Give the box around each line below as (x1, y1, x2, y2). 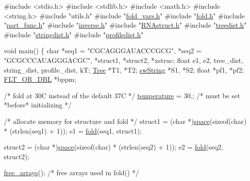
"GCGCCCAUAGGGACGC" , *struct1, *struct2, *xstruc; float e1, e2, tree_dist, (4, 55, 243, 65)
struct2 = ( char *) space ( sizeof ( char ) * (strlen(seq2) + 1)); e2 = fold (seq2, (4, 142, 223, 152)
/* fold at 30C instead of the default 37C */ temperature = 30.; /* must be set (4, 90, 240, 100)
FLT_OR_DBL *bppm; (4, 74, 76, 84)
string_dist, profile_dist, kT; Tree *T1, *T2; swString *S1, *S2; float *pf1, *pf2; (4, 64, 244, 75)
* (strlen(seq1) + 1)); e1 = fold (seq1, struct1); (4, 125, 142, 136)
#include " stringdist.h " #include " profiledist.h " (4, 29, 144, 39)
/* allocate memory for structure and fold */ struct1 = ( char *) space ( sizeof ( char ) (4, 116, 247, 126)
